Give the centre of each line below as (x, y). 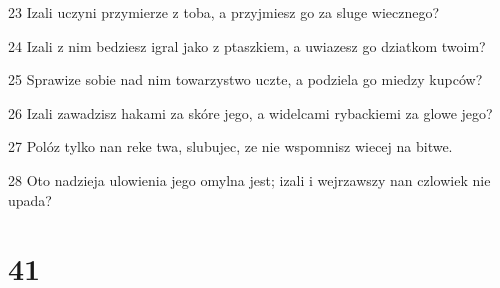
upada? (30, 199)
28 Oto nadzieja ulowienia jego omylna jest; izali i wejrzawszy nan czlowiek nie (249, 179)
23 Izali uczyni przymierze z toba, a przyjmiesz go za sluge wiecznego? (224, 12)
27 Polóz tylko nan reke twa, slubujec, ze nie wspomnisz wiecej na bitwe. (230, 146)
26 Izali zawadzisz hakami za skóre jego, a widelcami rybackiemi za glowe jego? (250, 112)
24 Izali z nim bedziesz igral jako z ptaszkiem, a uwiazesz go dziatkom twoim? (247, 45)
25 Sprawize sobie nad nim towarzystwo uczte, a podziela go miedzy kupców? (245, 79)
